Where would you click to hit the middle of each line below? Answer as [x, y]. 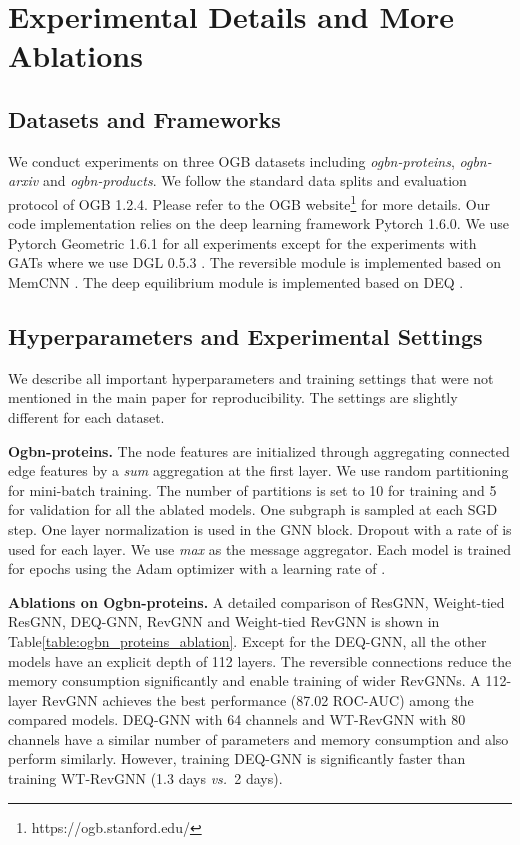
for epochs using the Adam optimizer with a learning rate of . [197, 568]
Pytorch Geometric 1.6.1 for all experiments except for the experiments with [242, 242]
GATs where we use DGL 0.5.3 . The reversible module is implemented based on [254, 262]
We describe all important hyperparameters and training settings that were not [251, 377]
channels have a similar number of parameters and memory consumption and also [258, 738]
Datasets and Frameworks [144, 118]
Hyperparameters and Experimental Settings [245, 335]
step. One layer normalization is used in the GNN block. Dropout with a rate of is [260, 528]
